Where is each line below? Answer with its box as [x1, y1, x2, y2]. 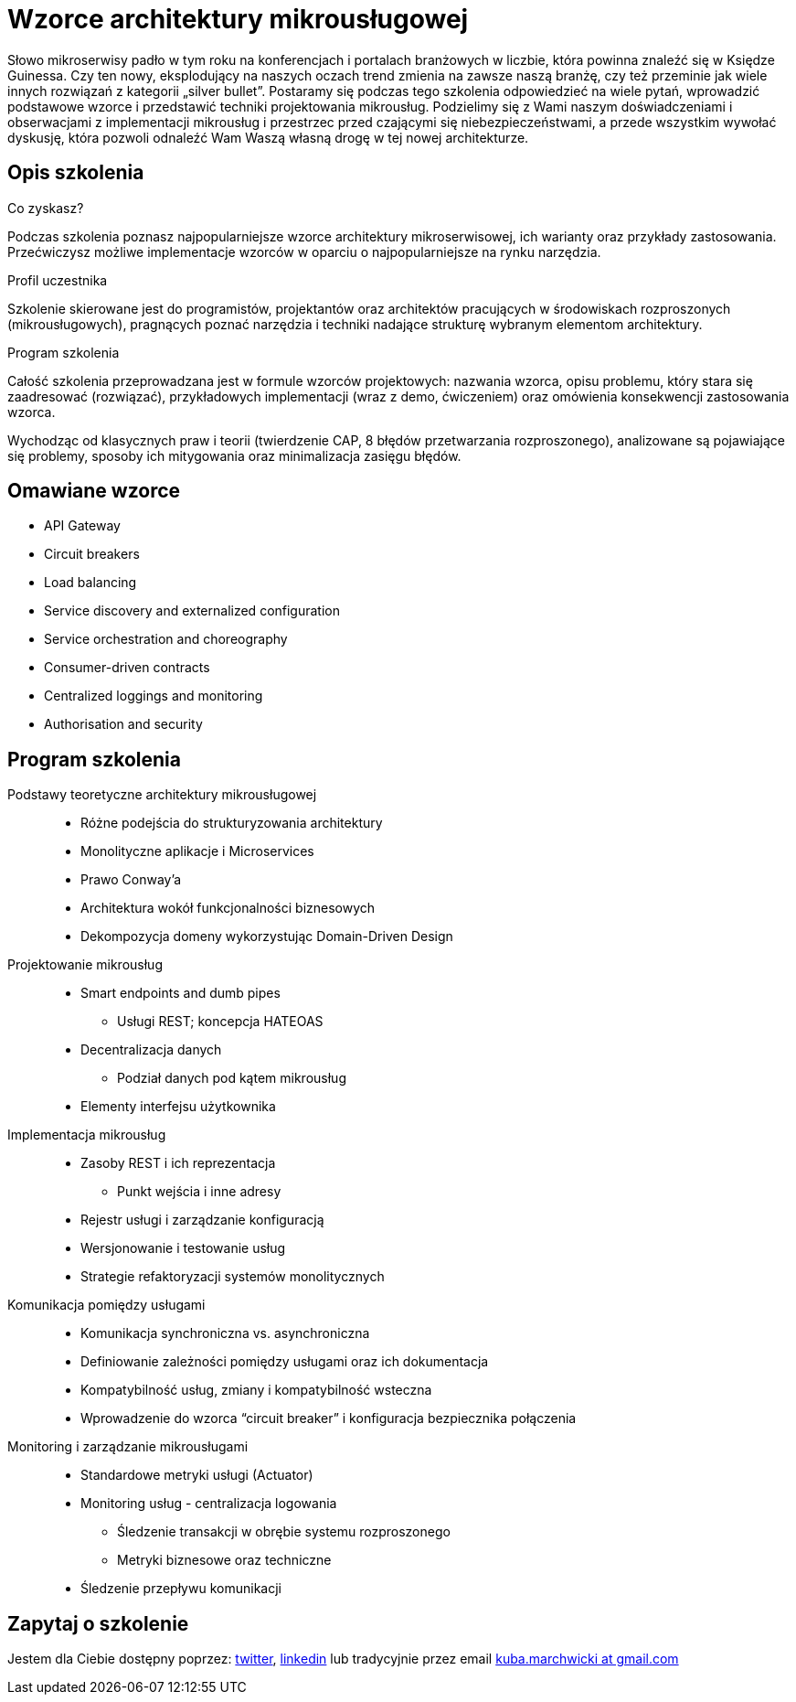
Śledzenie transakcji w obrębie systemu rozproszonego [117, 1524, 451, 1540]
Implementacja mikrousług [7, 1127, 166, 1143]
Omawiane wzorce [7, 479, 181, 503]
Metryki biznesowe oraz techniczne [117, 1552, 332, 1568]
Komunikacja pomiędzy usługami [7, 1297, 206, 1313]
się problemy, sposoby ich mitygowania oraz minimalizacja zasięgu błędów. [7, 447, 462, 464]
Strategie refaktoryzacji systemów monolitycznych [80, 1268, 385, 1285]
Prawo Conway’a [80, 872, 182, 888]
